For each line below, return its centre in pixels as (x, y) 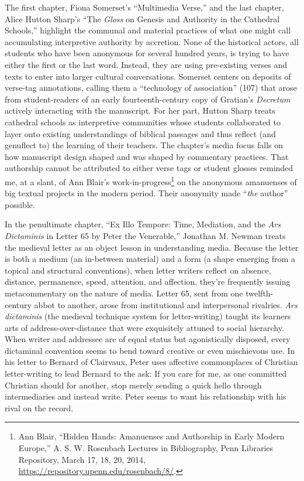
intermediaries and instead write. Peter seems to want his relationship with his (146, 396)
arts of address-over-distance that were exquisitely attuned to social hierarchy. (144, 327)
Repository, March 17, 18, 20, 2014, (82, 459)
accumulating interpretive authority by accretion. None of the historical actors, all (152, 41)
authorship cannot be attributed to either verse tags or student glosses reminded (149, 168)
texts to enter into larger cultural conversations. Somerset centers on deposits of (148, 76)
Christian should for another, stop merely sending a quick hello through (133, 385)
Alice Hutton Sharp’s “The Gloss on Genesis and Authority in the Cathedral (142, 18)
